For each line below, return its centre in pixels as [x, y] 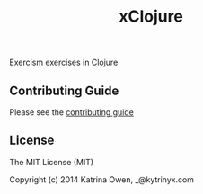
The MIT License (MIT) [52, 162]
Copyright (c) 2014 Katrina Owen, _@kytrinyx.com [102, 179]
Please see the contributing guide [72, 112]
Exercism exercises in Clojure [64, 62]
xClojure [151, 17]
